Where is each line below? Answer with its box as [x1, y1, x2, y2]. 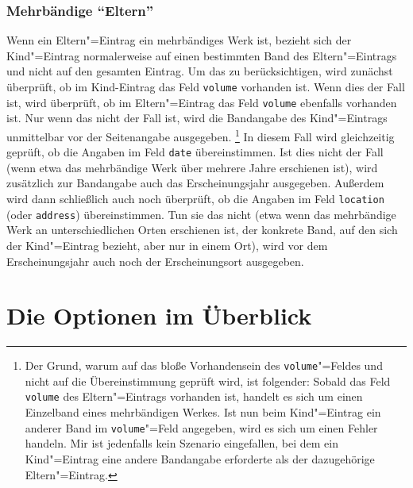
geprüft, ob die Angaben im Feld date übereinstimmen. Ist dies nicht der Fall [6, 144, 384, 160]
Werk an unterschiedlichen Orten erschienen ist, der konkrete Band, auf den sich [6, 221, 398, 238]
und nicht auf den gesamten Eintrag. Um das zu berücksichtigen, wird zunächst [6, 63, 393, 79]
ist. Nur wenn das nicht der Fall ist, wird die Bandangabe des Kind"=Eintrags [6, 110, 388, 126]
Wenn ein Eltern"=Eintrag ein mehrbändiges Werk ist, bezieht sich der [6, 32, 352, 48]
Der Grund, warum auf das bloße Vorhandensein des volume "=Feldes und [25, 357, 383, 374]
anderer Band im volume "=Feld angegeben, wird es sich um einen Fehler [25, 419, 378, 436]
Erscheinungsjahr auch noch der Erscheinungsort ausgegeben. [6, 252, 304, 269]
